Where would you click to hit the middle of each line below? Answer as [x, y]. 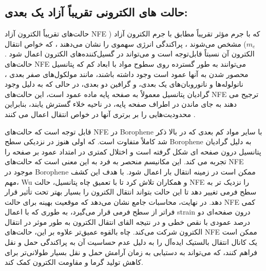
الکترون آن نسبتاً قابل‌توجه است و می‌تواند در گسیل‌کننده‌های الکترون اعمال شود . [130, 54]
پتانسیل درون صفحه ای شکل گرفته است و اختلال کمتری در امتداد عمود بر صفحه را [133, 151]
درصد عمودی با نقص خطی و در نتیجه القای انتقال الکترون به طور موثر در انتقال [128, 221]
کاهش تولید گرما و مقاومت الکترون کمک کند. [74, 262]
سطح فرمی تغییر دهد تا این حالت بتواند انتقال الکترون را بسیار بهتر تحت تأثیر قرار [131, 192]
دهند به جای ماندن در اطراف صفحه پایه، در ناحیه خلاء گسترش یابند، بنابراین [121, 104]
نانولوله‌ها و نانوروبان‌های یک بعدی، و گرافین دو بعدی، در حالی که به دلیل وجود [124, 84]
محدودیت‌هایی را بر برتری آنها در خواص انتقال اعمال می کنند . [100, 114]
